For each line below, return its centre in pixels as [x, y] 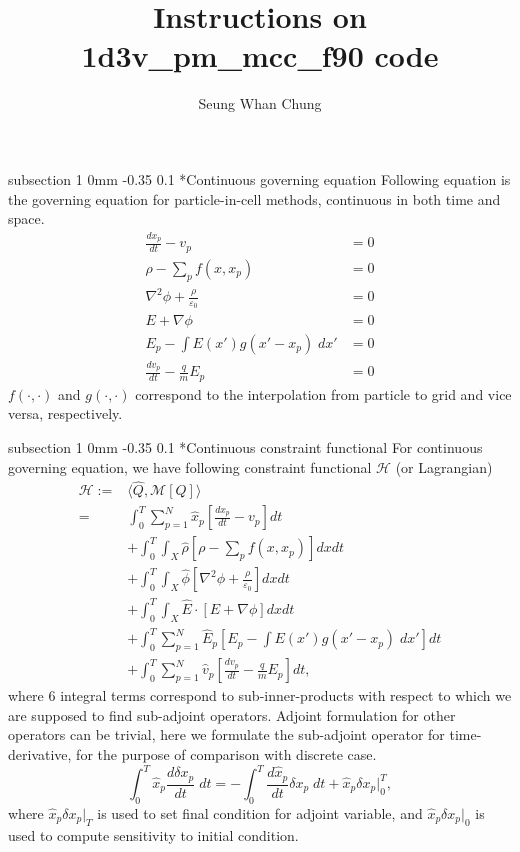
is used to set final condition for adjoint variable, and [260, 812]
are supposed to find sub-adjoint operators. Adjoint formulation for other [232, 714]
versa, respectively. [65, 413]
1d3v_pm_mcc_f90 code [260, 55]
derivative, [40, 753]
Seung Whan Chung [260, 103]
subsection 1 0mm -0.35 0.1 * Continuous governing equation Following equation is [259, 178]
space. [26, 218]
